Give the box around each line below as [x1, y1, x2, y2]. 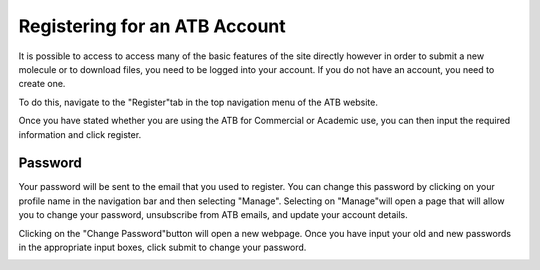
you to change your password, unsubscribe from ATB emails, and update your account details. [18, 209, 409, 221]
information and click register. [18, 128, 142, 140]
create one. [18, 78, 66, 90]
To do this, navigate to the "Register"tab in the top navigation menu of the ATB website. [18, 96, 379, 108]
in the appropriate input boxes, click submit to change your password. [18, 241, 307, 253]
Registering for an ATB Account [18, 15, 287, 37]
